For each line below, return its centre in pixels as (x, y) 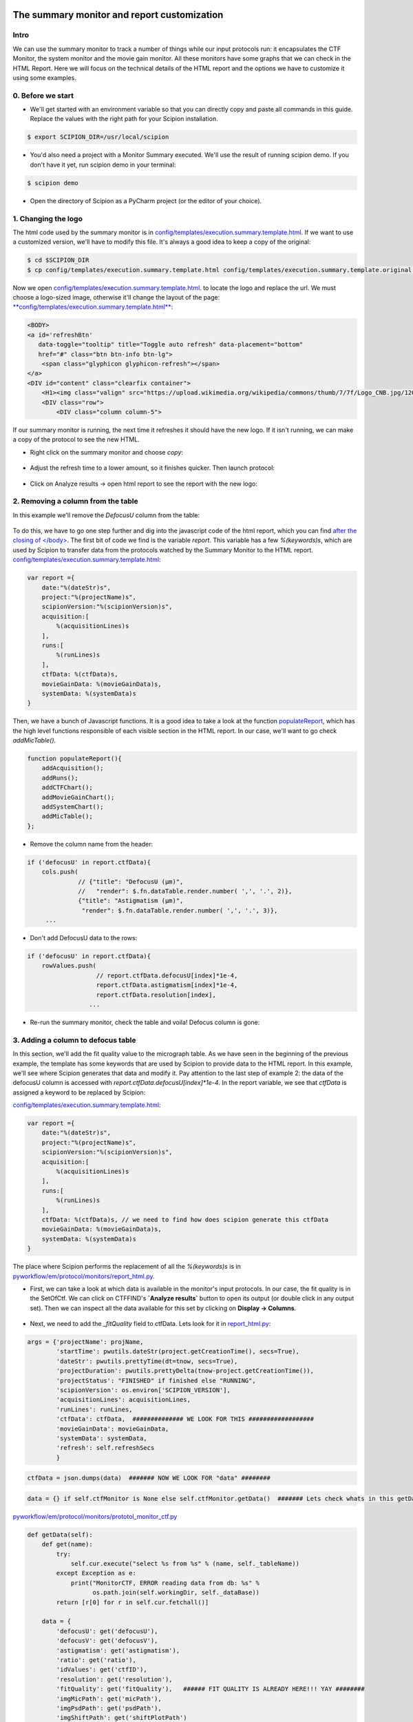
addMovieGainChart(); (78, 797)
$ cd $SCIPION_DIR (58, 260)
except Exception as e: (96, 1573)
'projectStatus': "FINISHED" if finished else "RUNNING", (156, 1380)
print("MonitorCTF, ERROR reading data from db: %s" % (165, 1583)
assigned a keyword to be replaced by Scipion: (79, 1092)
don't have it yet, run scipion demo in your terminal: (103, 165)
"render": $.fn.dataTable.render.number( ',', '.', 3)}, (180, 910)
